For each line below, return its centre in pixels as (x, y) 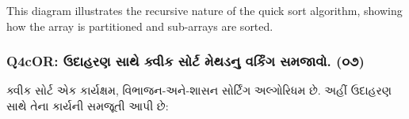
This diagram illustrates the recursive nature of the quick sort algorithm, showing (204, 10)
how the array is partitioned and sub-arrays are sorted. (140, 26)
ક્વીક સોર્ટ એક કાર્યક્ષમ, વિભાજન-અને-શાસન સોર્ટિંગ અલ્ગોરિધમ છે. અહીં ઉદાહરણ (199, 90)
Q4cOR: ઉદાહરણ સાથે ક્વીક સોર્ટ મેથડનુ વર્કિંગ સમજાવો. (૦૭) (185, 61)
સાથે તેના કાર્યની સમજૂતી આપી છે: (88, 106)
